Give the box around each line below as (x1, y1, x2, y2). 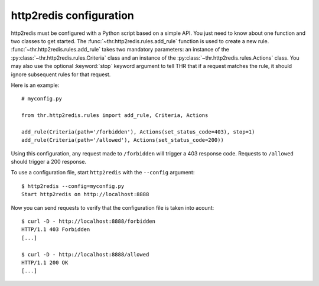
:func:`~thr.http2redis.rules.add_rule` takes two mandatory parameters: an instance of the (11, 46, 230, 53)
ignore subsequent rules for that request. (11, 71, 111, 78)
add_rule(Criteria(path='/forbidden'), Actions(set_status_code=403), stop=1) (21, 128, 255, 135)
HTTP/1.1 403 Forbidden (21, 226, 90, 233)
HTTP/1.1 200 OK (21, 259, 69, 266)
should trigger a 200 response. (11, 158, 87, 165)
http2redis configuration (11, 9, 134, 22)
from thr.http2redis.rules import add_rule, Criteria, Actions (21, 112, 209, 119)
